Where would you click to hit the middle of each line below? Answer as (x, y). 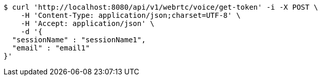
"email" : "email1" (51, 48)
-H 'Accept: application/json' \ (88, 23)
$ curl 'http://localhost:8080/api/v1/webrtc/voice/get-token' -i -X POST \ (161, 7)
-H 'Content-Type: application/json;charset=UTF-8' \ (131, 15)
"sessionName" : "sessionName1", (79, 40)
